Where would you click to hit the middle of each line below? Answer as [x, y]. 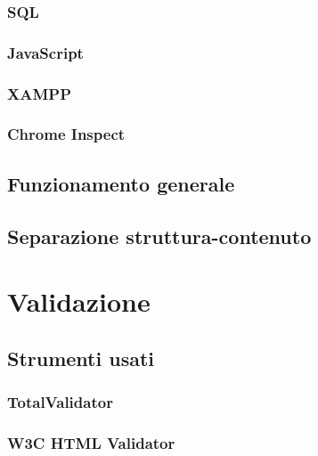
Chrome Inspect [66, 134]
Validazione [79, 301]
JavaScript [45, 52]
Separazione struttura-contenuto [159, 236]
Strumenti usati [81, 358]
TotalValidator [60, 402]
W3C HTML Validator [91, 442]
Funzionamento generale [121, 183]
